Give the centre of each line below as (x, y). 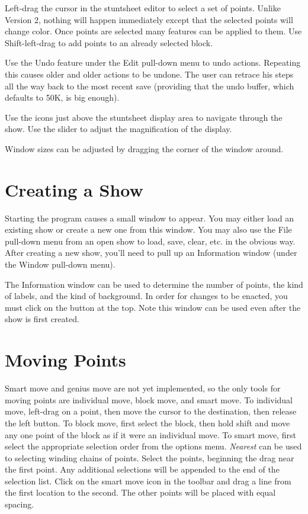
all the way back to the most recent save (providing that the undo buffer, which (150, 86)
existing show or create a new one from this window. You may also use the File (148, 229)
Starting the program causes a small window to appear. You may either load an (150, 218)
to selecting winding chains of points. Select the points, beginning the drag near (150, 457)
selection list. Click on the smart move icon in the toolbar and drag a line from (148, 481)
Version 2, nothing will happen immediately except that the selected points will (149, 19)
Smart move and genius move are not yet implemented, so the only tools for (143, 388)
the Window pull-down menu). (60, 264)
